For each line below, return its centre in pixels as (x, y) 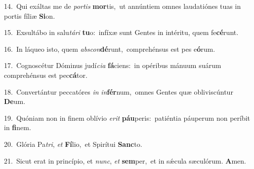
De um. (15, 101)
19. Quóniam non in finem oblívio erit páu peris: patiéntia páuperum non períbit (127, 118)
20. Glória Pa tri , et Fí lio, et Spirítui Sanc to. (73, 144)
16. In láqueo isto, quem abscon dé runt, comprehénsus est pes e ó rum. (110, 49)
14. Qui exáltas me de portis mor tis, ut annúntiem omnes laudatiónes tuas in (123, 6)
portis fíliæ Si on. (30, 16)
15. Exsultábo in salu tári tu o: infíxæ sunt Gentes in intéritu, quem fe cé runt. (121, 32)
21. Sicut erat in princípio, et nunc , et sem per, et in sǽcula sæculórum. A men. (125, 160)
